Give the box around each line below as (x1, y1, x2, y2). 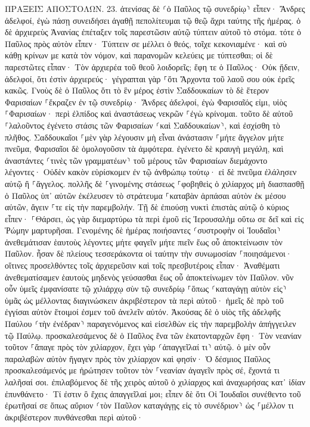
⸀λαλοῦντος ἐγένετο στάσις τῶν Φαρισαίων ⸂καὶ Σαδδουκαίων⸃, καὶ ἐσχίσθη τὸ (5, 119, 280, 131)
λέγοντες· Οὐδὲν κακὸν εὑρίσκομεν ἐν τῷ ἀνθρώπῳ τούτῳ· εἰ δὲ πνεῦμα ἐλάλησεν (5, 166, 297, 178)
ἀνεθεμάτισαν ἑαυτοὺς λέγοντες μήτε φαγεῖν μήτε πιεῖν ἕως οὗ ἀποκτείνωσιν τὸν (5, 235, 283, 248)
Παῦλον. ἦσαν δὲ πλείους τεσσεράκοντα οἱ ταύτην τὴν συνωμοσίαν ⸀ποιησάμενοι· (5, 247, 292, 260)
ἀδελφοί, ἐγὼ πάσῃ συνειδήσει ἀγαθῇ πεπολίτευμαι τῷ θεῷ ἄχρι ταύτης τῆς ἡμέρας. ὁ (5, 14, 301, 26)
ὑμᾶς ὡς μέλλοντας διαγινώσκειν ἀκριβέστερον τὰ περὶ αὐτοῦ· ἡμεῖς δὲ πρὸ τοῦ (5, 294, 284, 306)
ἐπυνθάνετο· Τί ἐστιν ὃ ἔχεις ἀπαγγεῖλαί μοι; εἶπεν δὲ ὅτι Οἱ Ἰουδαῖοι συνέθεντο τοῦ (5, 387, 301, 400)
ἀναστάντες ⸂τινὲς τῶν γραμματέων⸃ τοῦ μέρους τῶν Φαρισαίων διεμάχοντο (5, 154, 268, 166)
